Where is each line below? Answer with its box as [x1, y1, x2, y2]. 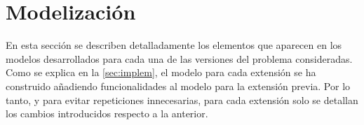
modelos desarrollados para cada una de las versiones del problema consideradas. [6, 51, 353, 66]
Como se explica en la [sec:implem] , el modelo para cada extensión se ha [6, 65, 316, 80]
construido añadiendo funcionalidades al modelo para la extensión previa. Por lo [6, 78, 351, 93]
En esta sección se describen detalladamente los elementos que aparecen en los [6, 38, 342, 52]
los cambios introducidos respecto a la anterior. [6, 106, 208, 121]
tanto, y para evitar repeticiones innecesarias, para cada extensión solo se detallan [6, 92, 358, 107]
